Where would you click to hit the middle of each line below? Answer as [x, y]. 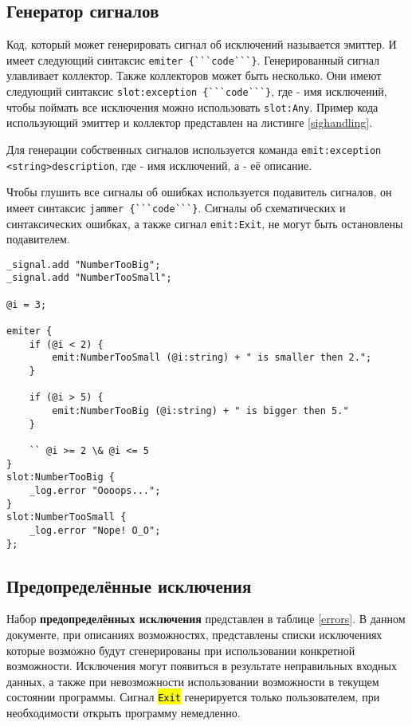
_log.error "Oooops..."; [95, 490]
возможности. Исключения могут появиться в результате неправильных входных [202, 666]
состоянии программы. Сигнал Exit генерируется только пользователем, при [193, 697]
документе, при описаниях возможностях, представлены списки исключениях [194, 634]
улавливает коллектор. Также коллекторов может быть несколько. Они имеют [194, 75]
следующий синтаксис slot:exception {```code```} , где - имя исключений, [197, 91]
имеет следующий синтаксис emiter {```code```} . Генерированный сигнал [193, 59]
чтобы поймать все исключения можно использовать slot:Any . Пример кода [192, 107]
